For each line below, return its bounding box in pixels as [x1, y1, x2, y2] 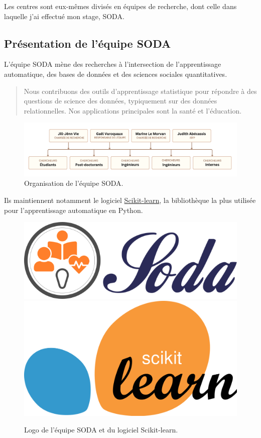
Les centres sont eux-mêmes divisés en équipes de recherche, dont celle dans [4, 1, 237, 11]
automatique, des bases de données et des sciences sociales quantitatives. [4, 68, 227, 79]
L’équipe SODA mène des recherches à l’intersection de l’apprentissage [4, 59, 221, 69]
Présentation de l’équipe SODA [4, 35, 171, 51]
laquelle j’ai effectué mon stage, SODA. [4, 11, 124, 21]
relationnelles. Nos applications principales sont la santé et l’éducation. [24, 105, 242, 116]
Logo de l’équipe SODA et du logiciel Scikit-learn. [24, 424, 178, 435]
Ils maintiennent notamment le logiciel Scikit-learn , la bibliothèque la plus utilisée [4, 195, 256, 205]
